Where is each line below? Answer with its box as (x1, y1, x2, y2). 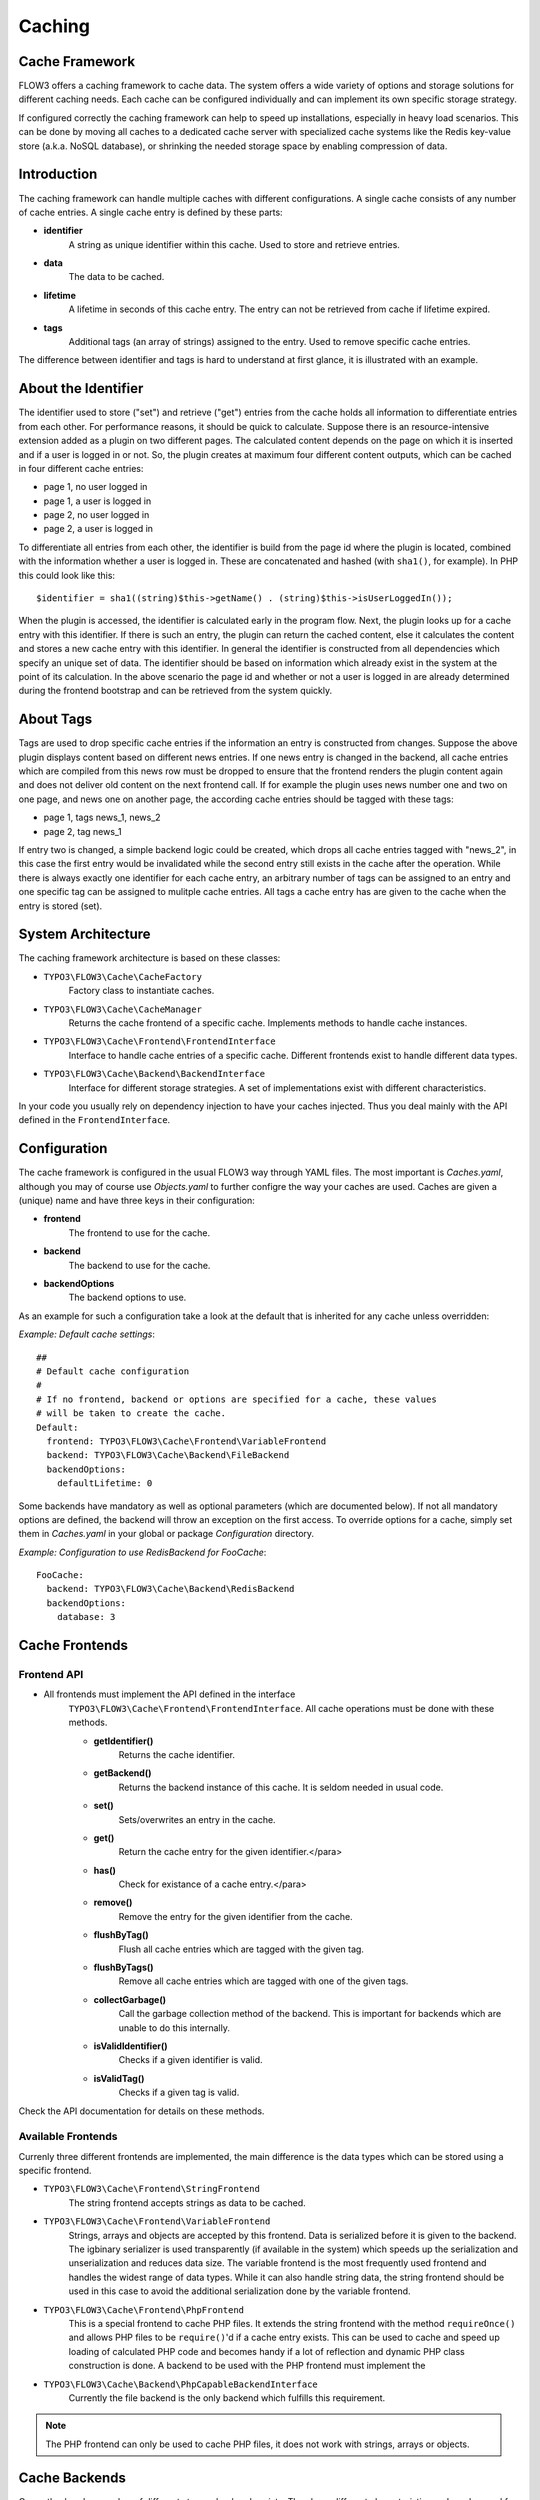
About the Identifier (18, 380, 144, 397)
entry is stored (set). (18, 900, 103, 912)
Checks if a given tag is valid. (118, 2086, 240, 2099)
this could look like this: (18, 569, 115, 581)
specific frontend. (18, 2165, 92, 2177)
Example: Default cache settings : (18, 1328, 155, 1340)
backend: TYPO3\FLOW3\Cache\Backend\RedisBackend (46, 1583, 295, 1595)
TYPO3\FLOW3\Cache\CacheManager (43, 1003, 202, 1015)
